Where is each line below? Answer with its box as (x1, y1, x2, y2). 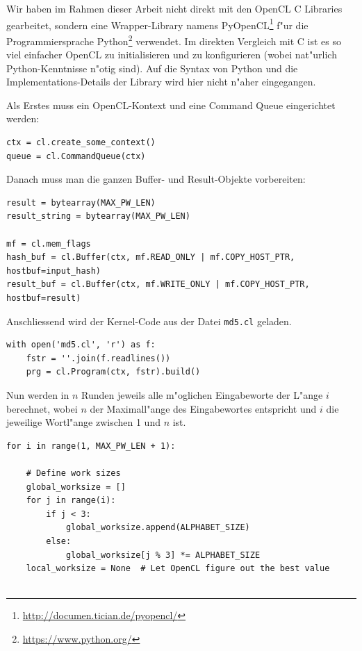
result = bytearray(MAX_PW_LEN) (6, 197, 156, 208)
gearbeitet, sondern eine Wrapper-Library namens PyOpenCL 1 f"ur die (6, 15, 308, 32)
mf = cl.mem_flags (6, 238, 91, 249)
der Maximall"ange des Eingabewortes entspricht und (90, 401, 317, 415)
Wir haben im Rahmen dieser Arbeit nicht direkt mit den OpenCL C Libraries (6, 1, 343, 15)
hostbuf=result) (6, 293, 81, 303)
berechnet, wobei (6, 401, 78, 415)
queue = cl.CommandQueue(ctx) (6, 151, 146, 161)
